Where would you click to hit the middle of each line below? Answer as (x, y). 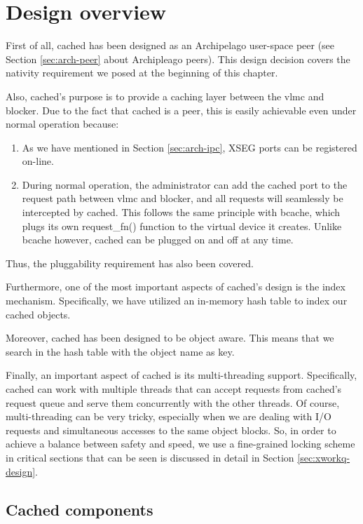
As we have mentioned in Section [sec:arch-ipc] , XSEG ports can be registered (190, 147)
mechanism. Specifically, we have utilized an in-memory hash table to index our (177, 301)
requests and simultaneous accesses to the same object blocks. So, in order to (171, 430)
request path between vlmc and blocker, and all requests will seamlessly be (183, 198)
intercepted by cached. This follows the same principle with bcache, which (181, 212)
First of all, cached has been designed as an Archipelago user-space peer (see (170, 45)
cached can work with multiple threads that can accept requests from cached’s (174, 389)
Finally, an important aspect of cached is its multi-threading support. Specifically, (181, 375)
